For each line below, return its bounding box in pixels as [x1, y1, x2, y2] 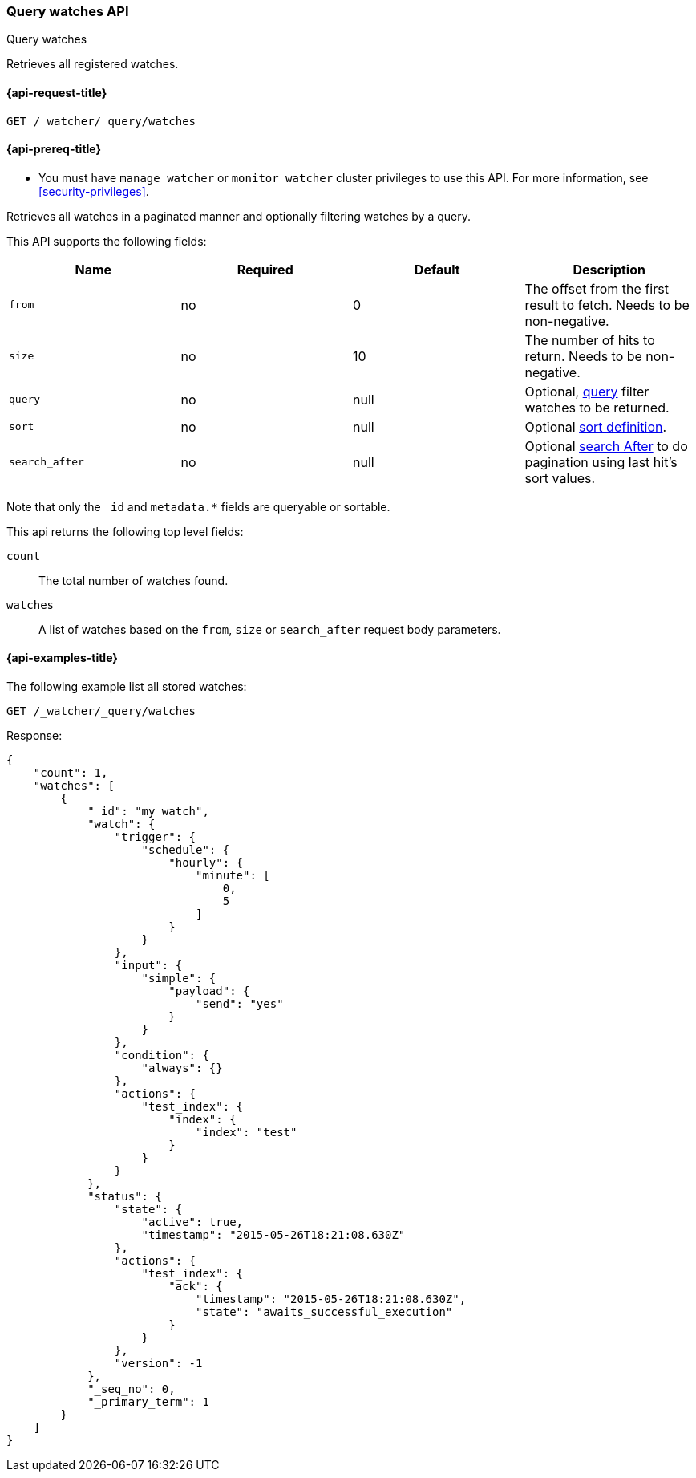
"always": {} [141, 1062, 223, 1075]
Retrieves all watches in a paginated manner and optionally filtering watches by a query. [6, 209, 471, 223]
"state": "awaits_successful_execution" [196, 1305, 453, 1319]
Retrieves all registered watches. [6, 57, 179, 71]
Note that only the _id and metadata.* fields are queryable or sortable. [6, 499, 390, 514]
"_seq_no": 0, [87, 1383, 176, 1396]
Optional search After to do [524, 437, 688, 454]
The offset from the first [524, 280, 669, 297]
